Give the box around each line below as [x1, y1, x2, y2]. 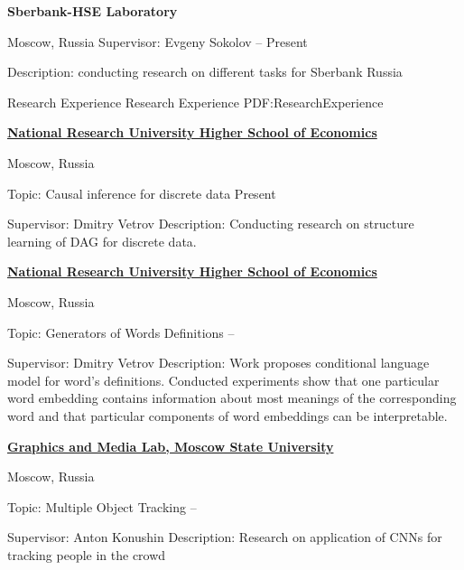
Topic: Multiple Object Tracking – [7, 497, 197, 516]
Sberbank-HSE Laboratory [7, 2, 178, 20]
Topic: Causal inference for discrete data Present [7, 183, 276, 202]
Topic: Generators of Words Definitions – [7, 322, 235, 341]
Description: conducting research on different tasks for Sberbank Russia [7, 62, 403, 81]
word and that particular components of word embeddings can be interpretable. [7, 406, 448, 425]
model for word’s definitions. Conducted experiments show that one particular [7, 370, 440, 389]
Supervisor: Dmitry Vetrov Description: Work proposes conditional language [7, 353, 430, 372]
